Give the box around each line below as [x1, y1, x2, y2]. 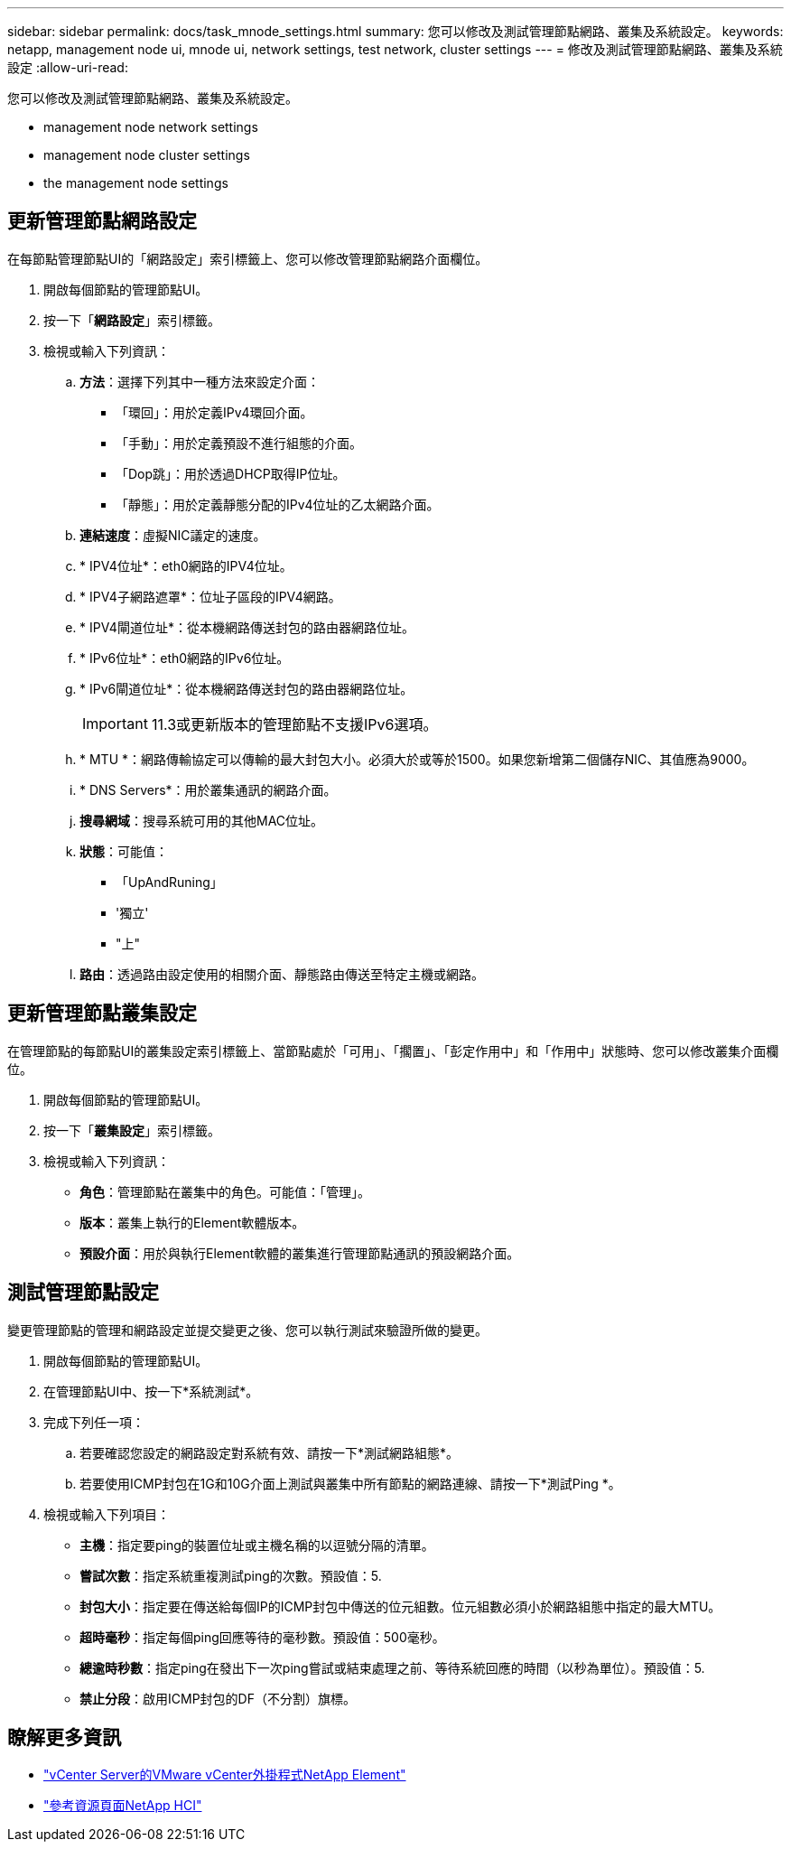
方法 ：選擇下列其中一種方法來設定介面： [79, 373, 320, 389]
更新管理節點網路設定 [7, 210, 197, 233]
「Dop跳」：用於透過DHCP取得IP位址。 [116, 465, 346, 481]
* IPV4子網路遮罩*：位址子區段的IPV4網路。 [79, 588, 341, 604]
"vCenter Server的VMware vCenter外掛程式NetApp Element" [43, 1767, 406, 1783]
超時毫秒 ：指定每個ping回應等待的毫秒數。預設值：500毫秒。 [79, 1629, 445, 1645]
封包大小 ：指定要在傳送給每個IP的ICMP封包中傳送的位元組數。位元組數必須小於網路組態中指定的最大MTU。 [79, 1598, 721, 1614]
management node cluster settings [43, 147, 250, 163]
